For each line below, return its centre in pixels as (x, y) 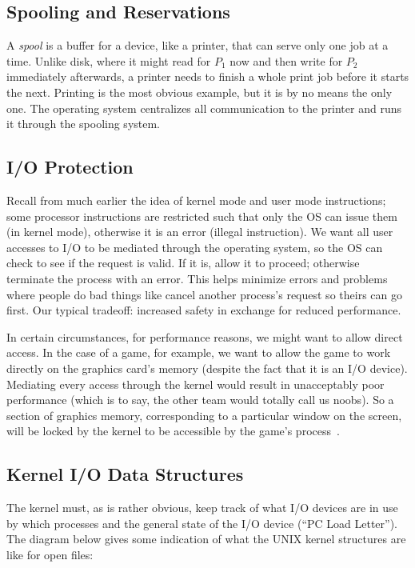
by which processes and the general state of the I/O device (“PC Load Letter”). (202, 523)
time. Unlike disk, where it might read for (109, 60)
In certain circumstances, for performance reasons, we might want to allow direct (205, 336)
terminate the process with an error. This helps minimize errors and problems (197, 278)
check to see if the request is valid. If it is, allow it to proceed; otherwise (183, 263)
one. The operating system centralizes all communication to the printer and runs (204, 108)
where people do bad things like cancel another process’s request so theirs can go (204, 294)
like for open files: (50, 554)
